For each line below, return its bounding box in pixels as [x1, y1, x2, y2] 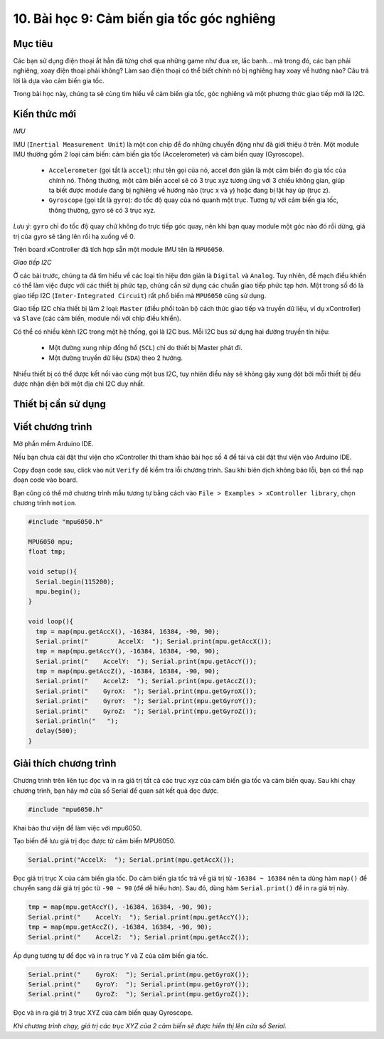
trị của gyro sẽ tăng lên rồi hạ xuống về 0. [13, 232, 135, 241]
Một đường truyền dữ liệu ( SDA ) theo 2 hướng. [48, 353, 183, 362]
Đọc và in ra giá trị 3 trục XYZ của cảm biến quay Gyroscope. [13, 1008, 193, 1017]
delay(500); [36, 727, 78, 735]
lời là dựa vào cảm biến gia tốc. [13, 76, 105, 85]
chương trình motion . [13, 499, 78, 507]
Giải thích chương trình [13, 758, 117, 770]
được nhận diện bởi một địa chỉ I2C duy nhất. [13, 379, 145, 388]
